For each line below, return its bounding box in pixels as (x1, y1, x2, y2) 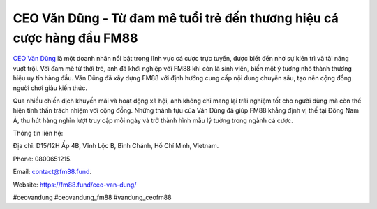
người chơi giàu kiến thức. (13, 84, 87, 92)
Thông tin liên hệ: (13, 129, 64, 138)
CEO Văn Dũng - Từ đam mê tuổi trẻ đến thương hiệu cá (13, 10, 339, 26)
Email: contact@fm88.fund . (13, 168, 92, 176)
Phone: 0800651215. (13, 154, 73, 163)
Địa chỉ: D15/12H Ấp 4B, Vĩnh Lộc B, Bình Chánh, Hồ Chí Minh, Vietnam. (13, 142, 219, 150)
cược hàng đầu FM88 (13, 30, 139, 45)
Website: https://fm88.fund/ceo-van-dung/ (13, 180, 137, 189)
